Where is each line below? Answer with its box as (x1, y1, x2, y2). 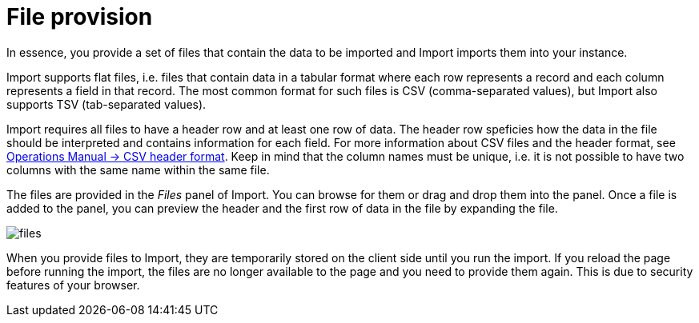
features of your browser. (6, 277, 140, 292)
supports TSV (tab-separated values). (6, 97, 207, 111)
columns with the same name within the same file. (6, 162, 270, 177)
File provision (6, 3, 153, 30)
